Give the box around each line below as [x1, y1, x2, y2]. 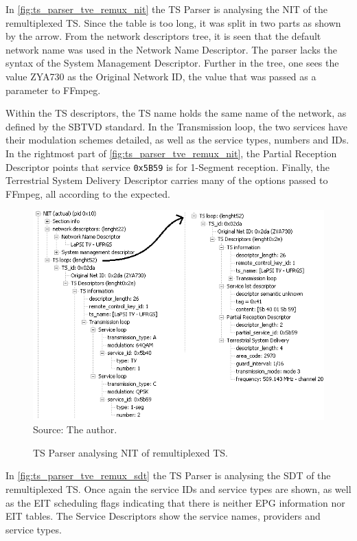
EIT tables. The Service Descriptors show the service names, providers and [5, 509, 321, 523]
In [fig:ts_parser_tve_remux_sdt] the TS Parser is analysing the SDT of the [5, 468, 331, 483]
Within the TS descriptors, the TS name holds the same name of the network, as [5, 106, 347, 120]
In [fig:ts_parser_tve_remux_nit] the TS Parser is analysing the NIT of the [5, 2, 328, 16]
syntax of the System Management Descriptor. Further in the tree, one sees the [5, 56, 339, 70]
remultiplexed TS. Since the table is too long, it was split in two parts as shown [5, 15, 341, 30]
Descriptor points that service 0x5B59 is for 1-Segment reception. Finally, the [5, 159, 330, 174]
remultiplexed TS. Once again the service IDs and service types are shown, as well [5, 481, 352, 496]
